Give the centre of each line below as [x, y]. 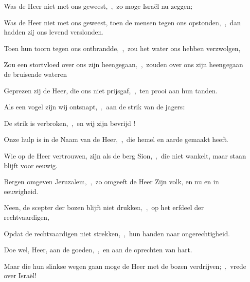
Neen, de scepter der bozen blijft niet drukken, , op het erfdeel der [104, 207]
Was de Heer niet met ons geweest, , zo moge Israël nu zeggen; [98, 6]
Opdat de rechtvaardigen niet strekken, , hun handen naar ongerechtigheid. [117, 233]
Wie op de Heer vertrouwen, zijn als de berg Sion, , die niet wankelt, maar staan [125, 155]
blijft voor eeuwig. [31, 165]
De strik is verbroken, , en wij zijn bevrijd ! [70, 123]
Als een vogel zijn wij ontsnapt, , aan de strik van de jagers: [94, 107]
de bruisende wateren [36, 74]
